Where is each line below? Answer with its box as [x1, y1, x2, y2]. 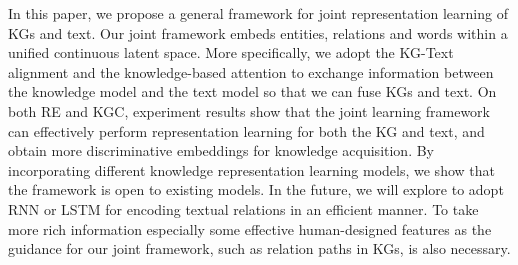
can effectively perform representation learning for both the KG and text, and [8, 120, 485, 141]
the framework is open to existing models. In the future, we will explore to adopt [8, 179, 504, 200]
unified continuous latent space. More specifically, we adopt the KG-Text [8, 42, 454, 63]
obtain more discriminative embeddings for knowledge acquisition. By [8, 140, 435, 161]
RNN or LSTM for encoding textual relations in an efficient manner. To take [8, 198, 479, 219]
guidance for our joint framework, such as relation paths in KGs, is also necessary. [8, 238, 511, 259]
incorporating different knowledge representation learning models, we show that [8, 159, 495, 180]
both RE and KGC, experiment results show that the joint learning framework [8, 100, 490, 121]
